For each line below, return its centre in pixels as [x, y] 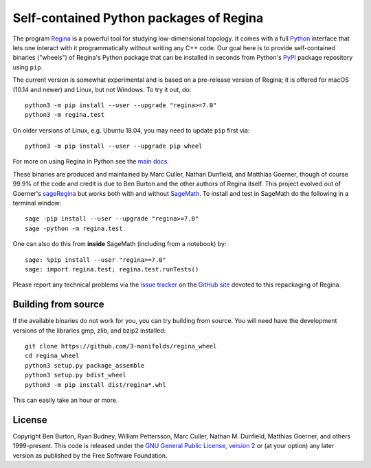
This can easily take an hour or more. [65, 400]
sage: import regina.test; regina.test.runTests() [112, 269]
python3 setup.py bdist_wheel [76, 375]
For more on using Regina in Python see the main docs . [91, 161]
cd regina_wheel [52, 356]
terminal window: [37, 203]
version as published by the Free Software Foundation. [90, 455]
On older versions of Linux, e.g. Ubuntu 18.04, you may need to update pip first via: [131, 130]
